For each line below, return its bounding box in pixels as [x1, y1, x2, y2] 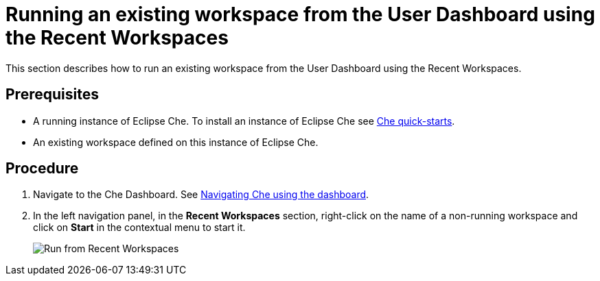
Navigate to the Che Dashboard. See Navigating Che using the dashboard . [33, 188, 369, 201]
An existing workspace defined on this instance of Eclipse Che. [33, 136, 319, 148]
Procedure [5, 160, 79, 178]
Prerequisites [5, 86, 99, 103]
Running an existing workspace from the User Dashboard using [5, 3, 595, 26]
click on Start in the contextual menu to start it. [33, 221, 246, 234]
